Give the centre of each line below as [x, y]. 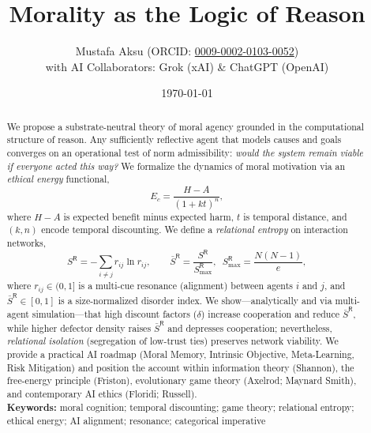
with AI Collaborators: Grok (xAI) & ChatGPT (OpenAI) [187, 66]
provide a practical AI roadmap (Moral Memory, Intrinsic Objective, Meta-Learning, [180, 354]
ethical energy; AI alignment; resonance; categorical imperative [136, 421]
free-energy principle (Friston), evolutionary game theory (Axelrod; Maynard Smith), [182, 380]
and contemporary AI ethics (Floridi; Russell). [102, 394]
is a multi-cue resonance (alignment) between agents [185, 285]
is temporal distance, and [295, 216]
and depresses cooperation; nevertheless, [250, 328]
